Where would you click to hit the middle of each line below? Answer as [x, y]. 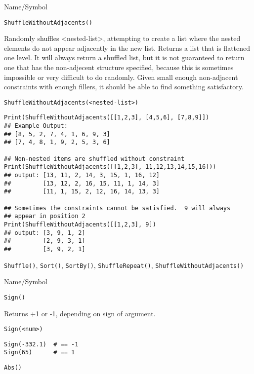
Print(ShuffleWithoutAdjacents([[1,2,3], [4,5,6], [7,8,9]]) [107, 118]
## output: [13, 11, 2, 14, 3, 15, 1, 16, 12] [82, 175]
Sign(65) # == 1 [40, 353]
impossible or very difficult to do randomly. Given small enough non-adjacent [121, 77]
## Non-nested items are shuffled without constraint [94, 159]
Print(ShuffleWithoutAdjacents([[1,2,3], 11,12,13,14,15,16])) [110, 167]
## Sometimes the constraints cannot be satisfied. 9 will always [117, 208]
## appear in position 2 [45, 216]
